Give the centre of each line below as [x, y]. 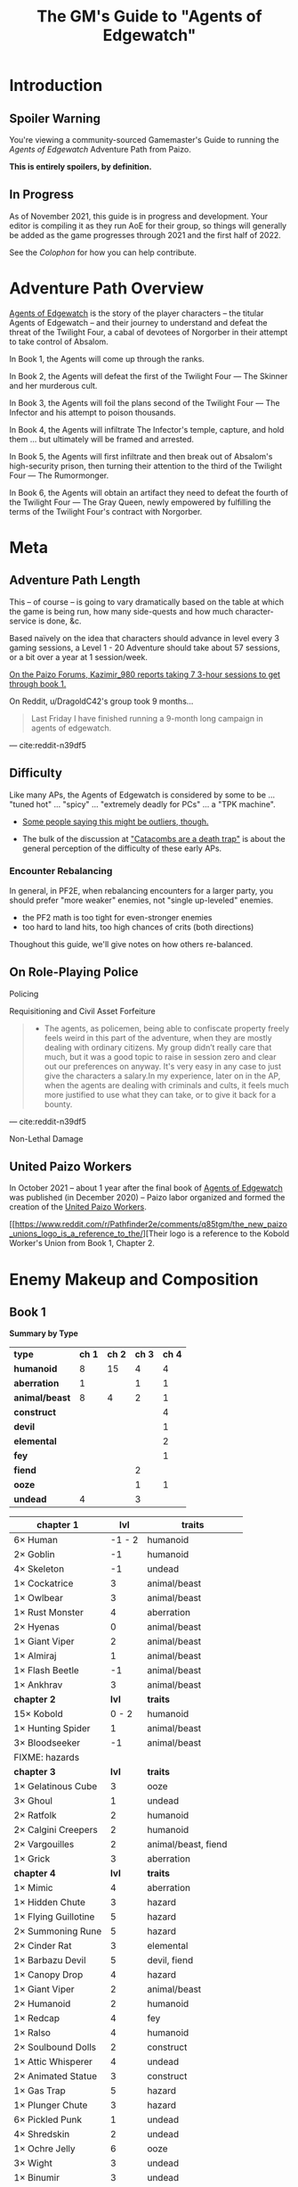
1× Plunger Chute [51, 2105]
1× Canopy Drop [48, 1975]
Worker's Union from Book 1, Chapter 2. [82, 1243]
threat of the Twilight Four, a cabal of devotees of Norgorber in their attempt [149, 332]
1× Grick [32, 1859]
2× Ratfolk [35, 1815]
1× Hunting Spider [52, 1729]
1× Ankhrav [38, 1685]
